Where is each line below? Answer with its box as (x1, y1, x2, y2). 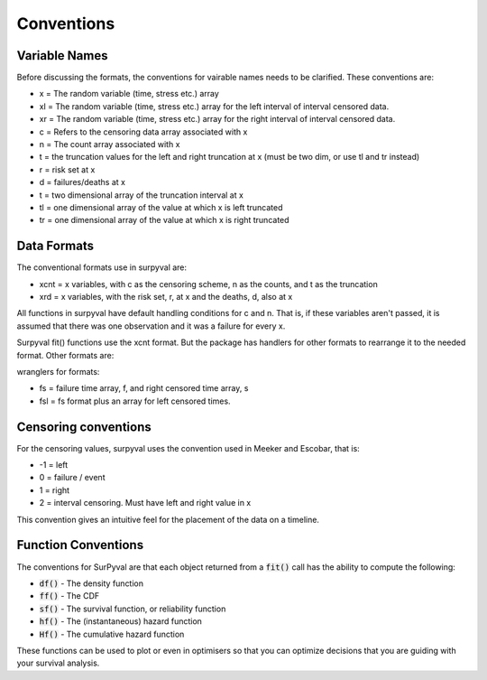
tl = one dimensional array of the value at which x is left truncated (39, 201, 283, 212)
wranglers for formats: (16, 367, 100, 377)
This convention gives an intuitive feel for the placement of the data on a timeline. (16, 514, 320, 525)
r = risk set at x (39, 163, 96, 175)
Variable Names (16, 48, 108, 63)
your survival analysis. (16, 657, 100, 668)
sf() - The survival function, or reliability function (39, 603, 226, 614)
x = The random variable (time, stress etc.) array (39, 88, 220, 99)
